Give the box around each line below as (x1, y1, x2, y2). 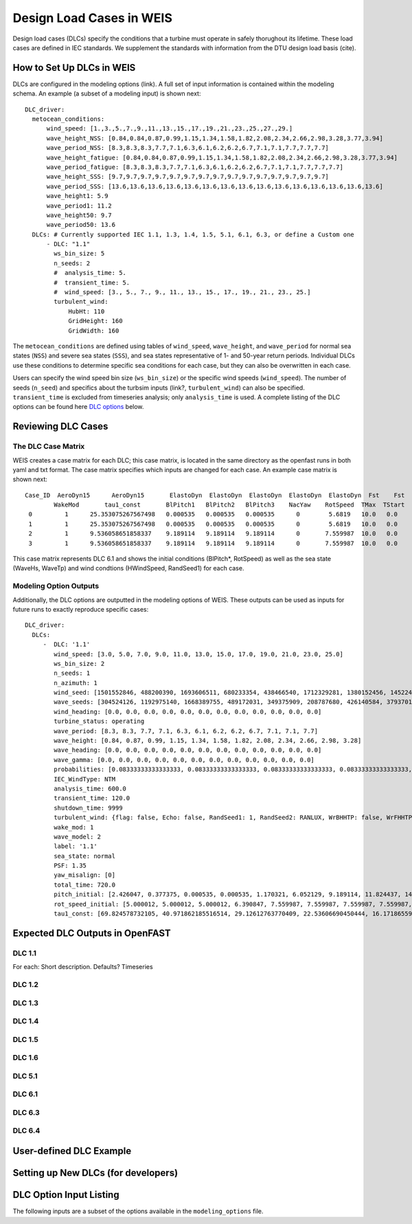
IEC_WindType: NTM (54, 775, 116, 783)
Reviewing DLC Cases (12, 421, 108, 432)
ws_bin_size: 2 (54, 660, 105, 667)
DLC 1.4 (12, 1016, 39, 1026)
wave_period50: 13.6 (46, 221, 116, 229)
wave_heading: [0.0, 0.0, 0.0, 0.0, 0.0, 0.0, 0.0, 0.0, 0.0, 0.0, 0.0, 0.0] (54, 746, 322, 754)
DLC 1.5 (12, 1034, 39, 1044)
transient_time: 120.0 (54, 794, 130, 802)
